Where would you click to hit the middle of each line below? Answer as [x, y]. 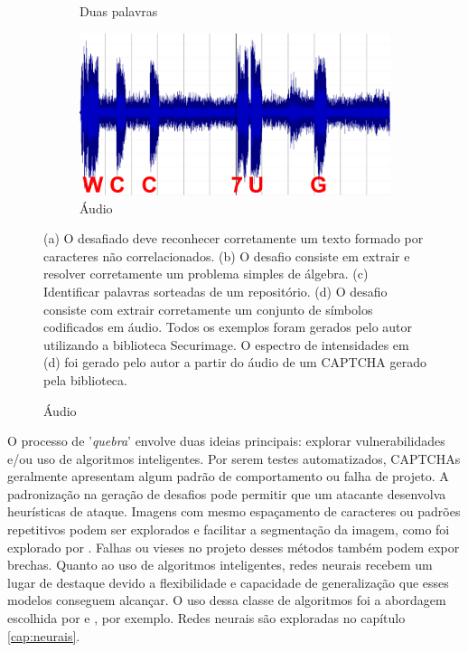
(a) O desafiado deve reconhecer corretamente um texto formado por [234, 238]
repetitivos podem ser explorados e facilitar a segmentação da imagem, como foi [229, 529]
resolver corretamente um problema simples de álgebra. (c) [206, 274]
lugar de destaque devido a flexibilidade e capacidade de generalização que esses [228, 582]
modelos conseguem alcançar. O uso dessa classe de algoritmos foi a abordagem [227, 600]
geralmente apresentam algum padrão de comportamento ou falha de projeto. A [228, 476]
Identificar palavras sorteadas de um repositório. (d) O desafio [215, 291]
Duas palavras [119, 11]
